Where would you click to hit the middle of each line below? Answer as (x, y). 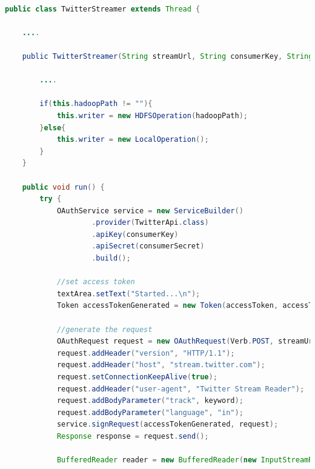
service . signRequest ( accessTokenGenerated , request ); (167, 424)
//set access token (96, 282)
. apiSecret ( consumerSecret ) (148, 246)
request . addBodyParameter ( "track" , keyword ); (150, 401)
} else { (53, 128)
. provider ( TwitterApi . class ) (150, 223)
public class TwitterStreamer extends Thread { (103, 9)
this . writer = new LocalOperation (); (133, 140)
